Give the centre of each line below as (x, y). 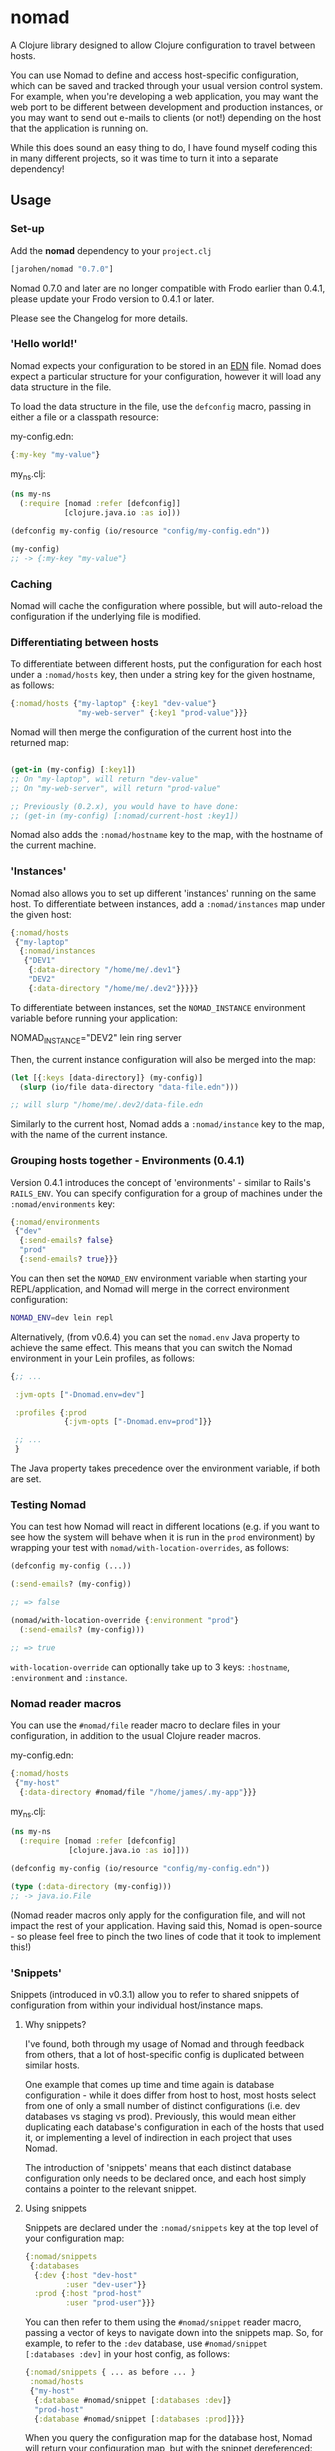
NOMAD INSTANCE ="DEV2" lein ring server (96, 1038)
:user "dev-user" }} (106, 2284)
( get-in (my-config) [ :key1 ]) (73, 770)
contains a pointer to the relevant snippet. (110, 2188)
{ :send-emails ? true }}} (68, 1259)
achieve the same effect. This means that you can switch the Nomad (151, 1347)
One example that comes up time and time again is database (149, 2084)
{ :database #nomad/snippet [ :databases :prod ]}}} (139, 2419)
